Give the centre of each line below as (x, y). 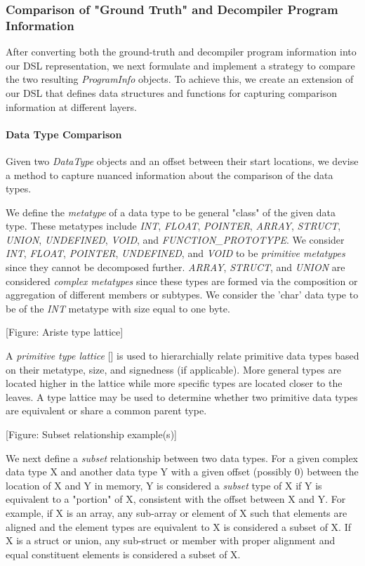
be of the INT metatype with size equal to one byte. (118, 308)
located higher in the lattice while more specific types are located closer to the (174, 383)
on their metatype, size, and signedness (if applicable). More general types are (174, 369)
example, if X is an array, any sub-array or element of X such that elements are (177, 512)
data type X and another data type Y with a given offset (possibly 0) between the (182, 472)
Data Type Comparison (64, 134)
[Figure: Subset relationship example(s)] (91, 434)
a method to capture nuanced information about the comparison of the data (170, 175)
